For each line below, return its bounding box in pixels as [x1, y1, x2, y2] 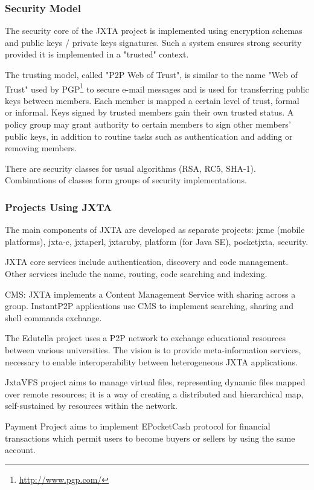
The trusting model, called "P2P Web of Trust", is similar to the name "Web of [5, 68, 298, 80]
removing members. [5, 142, 77, 154]
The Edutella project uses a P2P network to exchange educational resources [5, 332, 286, 344]
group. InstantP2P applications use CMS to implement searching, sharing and [5, 299, 294, 312]
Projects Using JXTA [5, 199, 112, 214]
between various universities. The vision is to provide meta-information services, [5, 343, 301, 356]
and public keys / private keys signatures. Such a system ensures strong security [5, 36, 302, 48]
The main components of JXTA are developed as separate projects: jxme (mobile [5, 223, 305, 236]
